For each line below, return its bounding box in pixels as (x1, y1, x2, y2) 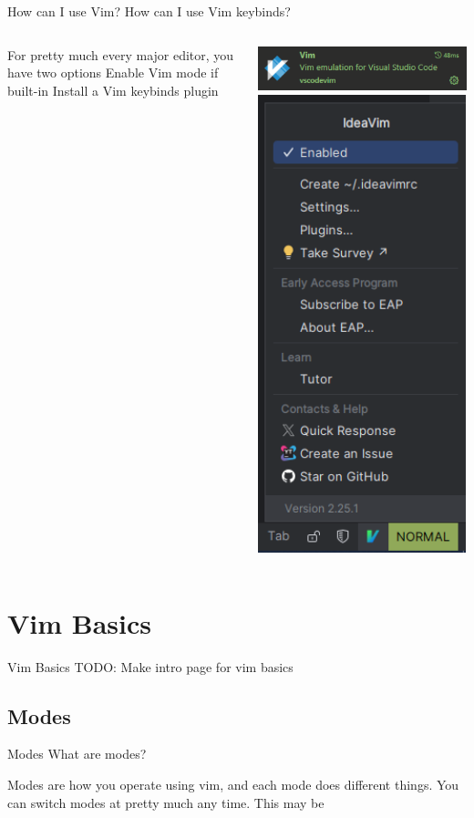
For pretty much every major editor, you (7, 45, 234, 64)
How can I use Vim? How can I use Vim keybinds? (7, 2, 291, 20)
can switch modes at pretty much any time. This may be (7, 792, 325, 812)
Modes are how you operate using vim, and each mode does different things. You (7, 775, 459, 794)
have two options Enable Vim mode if (7, 63, 219, 82)
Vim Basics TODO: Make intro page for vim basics (7, 657, 294, 676)
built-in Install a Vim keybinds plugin (7, 80, 219, 99)
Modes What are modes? (7, 744, 147, 763)
